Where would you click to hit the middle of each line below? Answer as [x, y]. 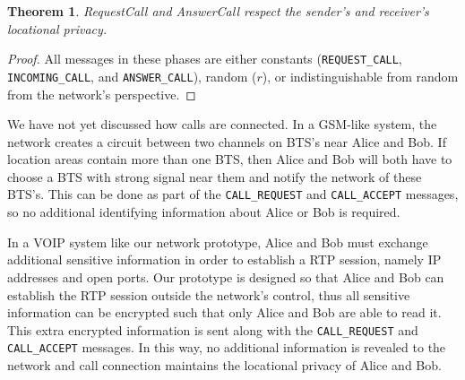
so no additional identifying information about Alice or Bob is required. [204, 212]
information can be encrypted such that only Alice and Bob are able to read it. [224, 312]
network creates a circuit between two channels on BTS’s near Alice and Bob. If [227, 141]
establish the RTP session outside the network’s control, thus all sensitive [209, 294]
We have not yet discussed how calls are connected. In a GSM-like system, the [222, 124]
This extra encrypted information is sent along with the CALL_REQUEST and [213, 329]
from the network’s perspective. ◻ [102, 94]
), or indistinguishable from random [360, 76]
